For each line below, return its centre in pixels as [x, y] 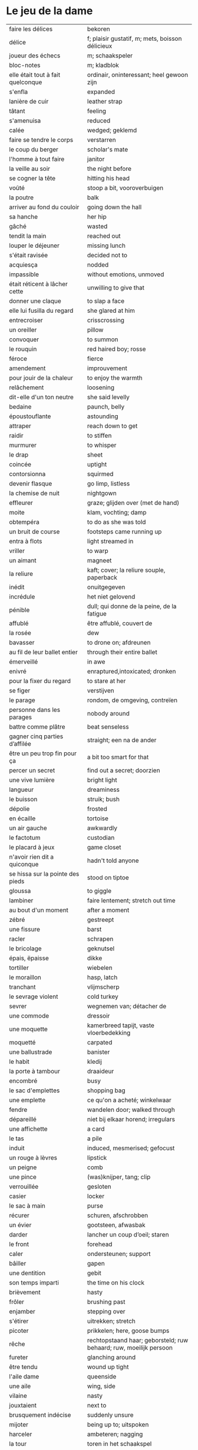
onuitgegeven [106, 587]
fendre [18, 1109]
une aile [20, 1386]
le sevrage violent [34, 996]
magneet [100, 560]
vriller [17, 551]
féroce [18, 358]
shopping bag [106, 1090]
